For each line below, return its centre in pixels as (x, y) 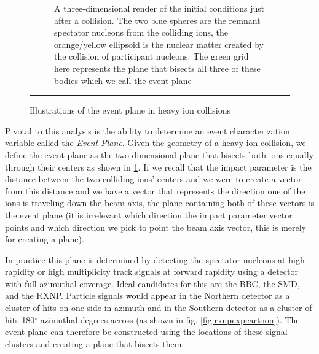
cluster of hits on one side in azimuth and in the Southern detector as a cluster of (159, 308)
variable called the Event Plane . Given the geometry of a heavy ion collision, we (156, 143)
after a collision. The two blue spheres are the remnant (157, 20)
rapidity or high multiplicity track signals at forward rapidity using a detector (152, 271)
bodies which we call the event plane (123, 80)
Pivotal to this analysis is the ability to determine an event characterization (148, 130)
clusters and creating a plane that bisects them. (95, 343)
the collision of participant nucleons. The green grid (152, 56)
